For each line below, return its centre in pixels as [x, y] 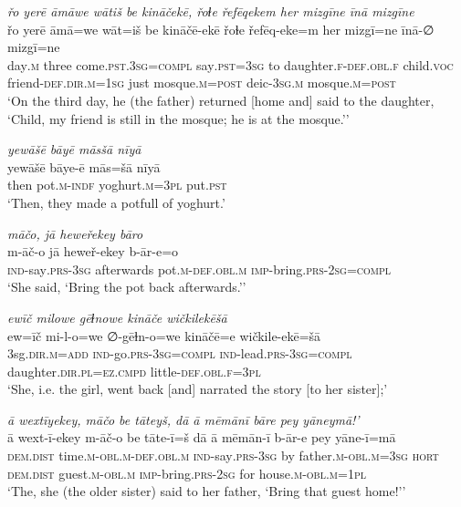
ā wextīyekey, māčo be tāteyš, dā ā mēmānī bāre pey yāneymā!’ [183, 419]
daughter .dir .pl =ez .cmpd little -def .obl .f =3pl [134, 371]
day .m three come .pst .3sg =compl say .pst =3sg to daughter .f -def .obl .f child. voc [230, 64]
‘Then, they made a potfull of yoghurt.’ [116, 202]
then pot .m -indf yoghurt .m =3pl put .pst [117, 185]
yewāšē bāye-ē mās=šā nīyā [84, 166]
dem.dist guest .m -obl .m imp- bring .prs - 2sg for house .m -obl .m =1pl [187, 473]
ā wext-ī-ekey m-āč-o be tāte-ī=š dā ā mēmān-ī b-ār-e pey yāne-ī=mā [202, 437]
